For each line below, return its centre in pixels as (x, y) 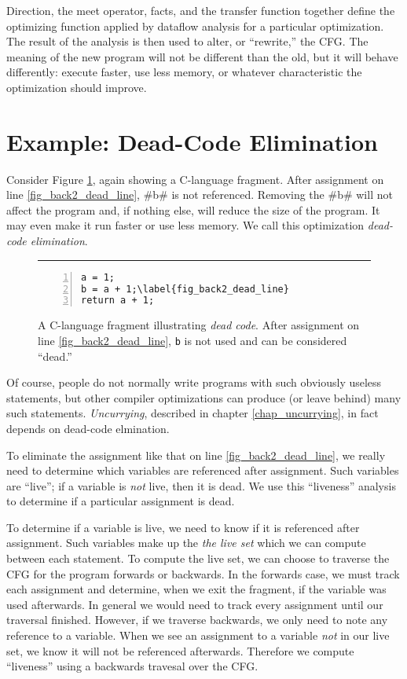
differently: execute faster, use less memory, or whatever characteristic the (184, 72)
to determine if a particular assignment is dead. (121, 501)
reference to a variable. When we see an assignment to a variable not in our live (198, 635)
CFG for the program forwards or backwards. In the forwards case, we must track (203, 573)
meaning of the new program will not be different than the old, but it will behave (202, 56)
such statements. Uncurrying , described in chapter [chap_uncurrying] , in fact (192, 413)
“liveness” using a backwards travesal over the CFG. (132, 666)
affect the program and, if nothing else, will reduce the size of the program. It (193, 209)
